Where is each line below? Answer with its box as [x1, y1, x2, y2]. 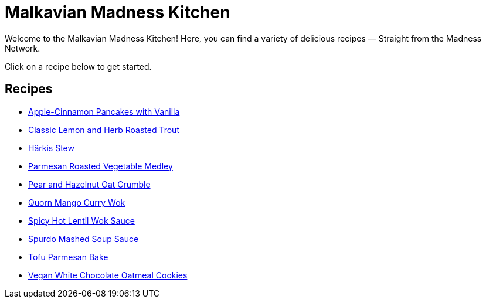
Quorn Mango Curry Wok [28, 197, 125, 207]
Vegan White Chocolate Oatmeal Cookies [28, 270, 188, 280]
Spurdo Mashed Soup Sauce [28, 233, 139, 244]
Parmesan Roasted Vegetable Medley [28, 161, 173, 171]
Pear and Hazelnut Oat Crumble [28, 179, 151, 189]
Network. [5, 43, 40, 53]
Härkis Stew [28, 142, 74, 153]
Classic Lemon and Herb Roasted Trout [28, 124, 179, 135]
